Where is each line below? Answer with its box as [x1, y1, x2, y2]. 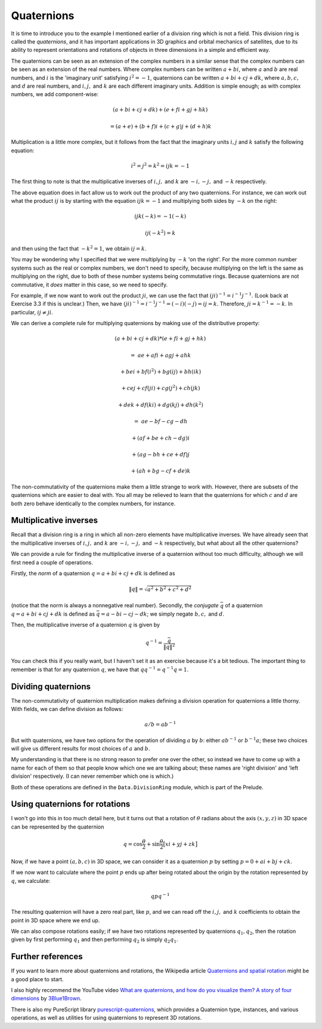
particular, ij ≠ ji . [11, 308, 54, 316]
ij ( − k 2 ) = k [145, 228, 176, 236]
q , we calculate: [11, 877, 51, 884]
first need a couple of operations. [11, 558, 94, 566]
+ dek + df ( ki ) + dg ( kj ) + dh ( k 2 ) [118, 400, 204, 408]
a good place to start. [11, 975, 64, 982]
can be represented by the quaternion [11, 823, 104, 830]
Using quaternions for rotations [11, 799, 131, 809]
